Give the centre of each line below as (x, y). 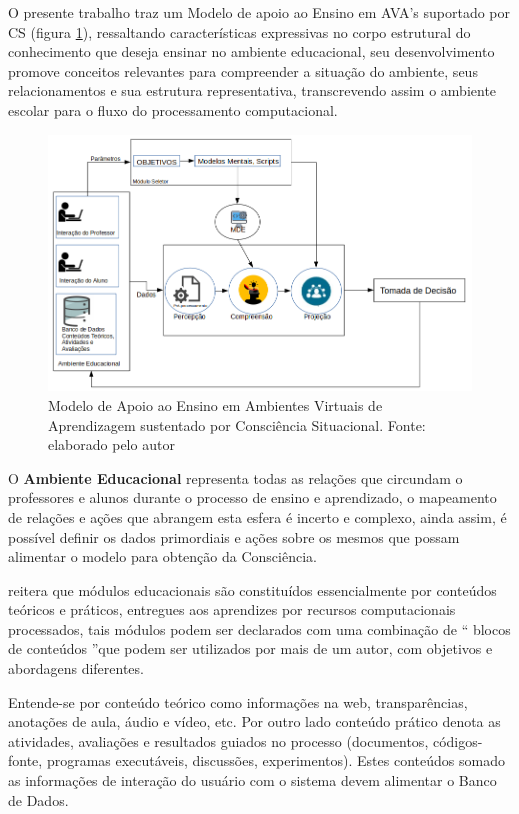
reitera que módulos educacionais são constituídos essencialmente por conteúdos (252, 589)
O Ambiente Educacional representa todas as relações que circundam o (235, 477)
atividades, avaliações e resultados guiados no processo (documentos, (218, 740)
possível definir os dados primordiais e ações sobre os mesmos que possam (234, 536)
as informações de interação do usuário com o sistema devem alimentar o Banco (252, 780)
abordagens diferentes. (76, 668)
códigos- (457, 740)
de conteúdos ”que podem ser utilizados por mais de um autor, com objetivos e (250, 648)
